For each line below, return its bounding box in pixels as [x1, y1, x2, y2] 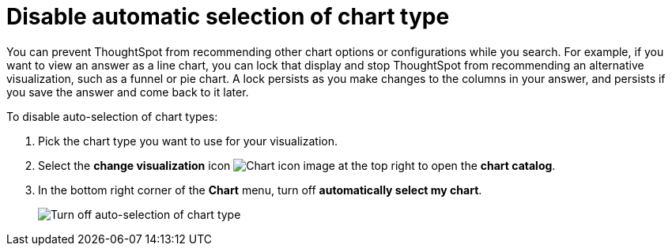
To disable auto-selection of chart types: [6, 109, 218, 123]
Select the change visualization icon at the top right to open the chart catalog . [38, 158, 556, 172]
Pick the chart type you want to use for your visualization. [38, 134, 338, 148]
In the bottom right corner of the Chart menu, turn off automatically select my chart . [38, 182, 482, 197]
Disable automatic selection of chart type [6, 3, 450, 30]
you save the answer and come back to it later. [6, 85, 249, 99]
